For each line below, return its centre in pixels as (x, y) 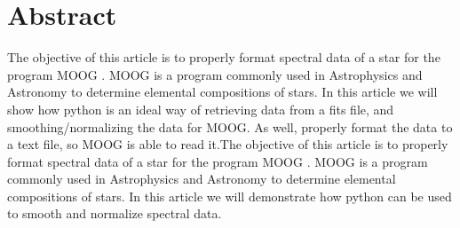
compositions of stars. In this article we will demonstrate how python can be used (230, 196)
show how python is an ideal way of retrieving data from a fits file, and (201, 109)
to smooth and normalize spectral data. (115, 213)
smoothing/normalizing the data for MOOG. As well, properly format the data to (230, 126)
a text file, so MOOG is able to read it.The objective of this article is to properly (228, 144)
